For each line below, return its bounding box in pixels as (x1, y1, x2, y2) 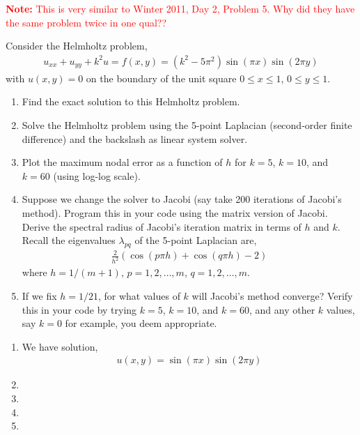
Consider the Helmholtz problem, (6, 38, 148, 53)
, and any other (249, 302, 315, 316)
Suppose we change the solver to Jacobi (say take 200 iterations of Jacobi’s (22, 192, 342, 206)
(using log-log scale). (53, 168, 141, 183)
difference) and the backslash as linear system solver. (22, 131, 248, 146)
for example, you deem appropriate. (65, 316, 217, 330)
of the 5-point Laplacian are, (134, 233, 257, 247)
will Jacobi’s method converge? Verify (191, 288, 353, 303)
